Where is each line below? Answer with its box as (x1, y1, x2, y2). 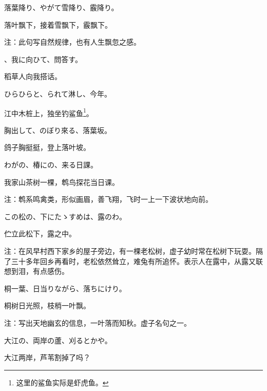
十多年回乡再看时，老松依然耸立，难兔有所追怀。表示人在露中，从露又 (18, 255, 256, 266)
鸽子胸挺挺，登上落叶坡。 (4, 142, 90, 153)
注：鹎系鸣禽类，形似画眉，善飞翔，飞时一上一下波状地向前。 (4, 194, 213, 204)
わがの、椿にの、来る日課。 (4, 159, 98, 170)
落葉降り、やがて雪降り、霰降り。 (4, 2, 119, 12)
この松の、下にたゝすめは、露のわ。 (4, 211, 126, 221)
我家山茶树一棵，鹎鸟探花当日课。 (4, 176, 119, 187)
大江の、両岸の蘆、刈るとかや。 (4, 334, 112, 345)
